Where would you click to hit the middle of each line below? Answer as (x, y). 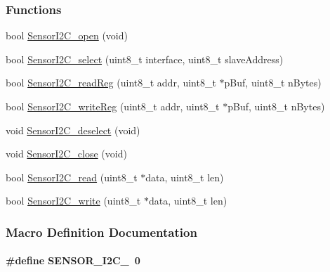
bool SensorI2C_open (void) (67, 35)
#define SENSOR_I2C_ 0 (73, 260)
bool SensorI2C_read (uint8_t (72, 177)
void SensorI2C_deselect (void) (73, 130)
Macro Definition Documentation (101, 232)
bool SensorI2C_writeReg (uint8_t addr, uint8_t (113, 106)
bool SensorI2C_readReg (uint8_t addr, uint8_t (111, 83)
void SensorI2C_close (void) (66, 154)
